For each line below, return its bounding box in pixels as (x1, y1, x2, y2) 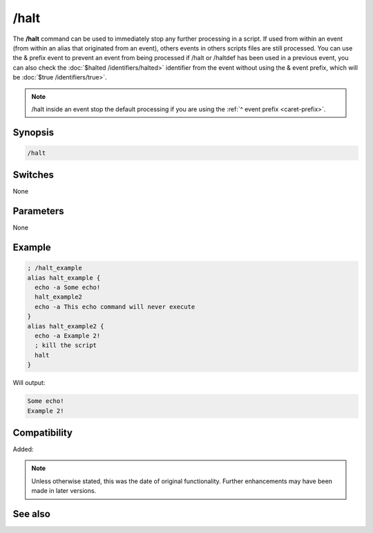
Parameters (12, 205, 64, 217)
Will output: (12, 379, 46, 387)
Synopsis (12, 127, 55, 138)
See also (12, 508, 51, 520)
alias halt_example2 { (27, 322, 104, 330)
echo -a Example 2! (35, 332, 101, 340)
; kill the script (35, 342, 97, 349)
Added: (12, 445, 34, 453)
